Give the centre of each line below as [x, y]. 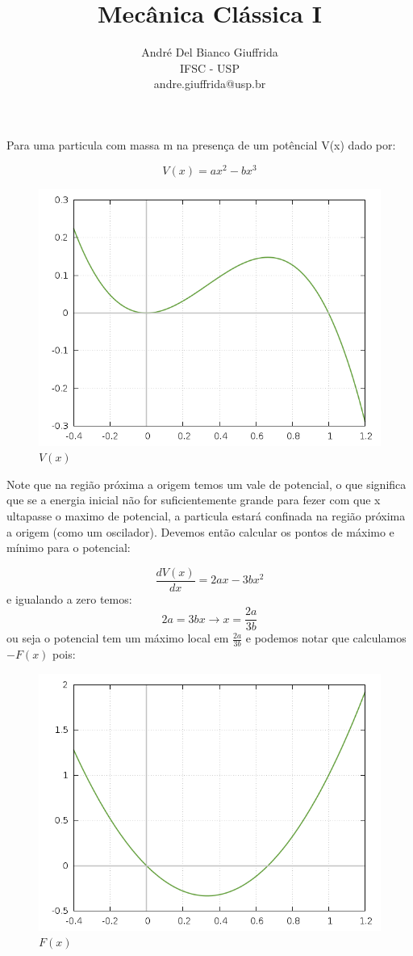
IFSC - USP [210, 67]
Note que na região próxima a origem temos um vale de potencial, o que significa [206, 484]
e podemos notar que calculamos [326, 638]
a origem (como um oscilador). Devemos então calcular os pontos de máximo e [200, 531]
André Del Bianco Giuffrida [210, 52]
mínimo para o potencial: [69, 547]
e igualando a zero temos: [69, 598]
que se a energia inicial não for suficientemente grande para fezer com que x [194, 500]
